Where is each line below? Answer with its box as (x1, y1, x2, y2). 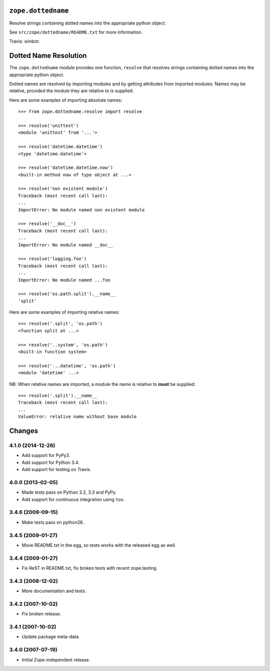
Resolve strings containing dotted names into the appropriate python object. (9, 20, 166, 26)
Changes (9, 426, 38, 435)
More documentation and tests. (21, 588, 86, 594)
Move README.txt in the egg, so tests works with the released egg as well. (21, 542, 176, 548)
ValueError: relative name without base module (18, 414, 137, 419)
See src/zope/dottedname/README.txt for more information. (9, 29, 142, 35)
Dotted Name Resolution (9, 52, 87, 60)
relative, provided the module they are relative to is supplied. (9, 88, 134, 94)
